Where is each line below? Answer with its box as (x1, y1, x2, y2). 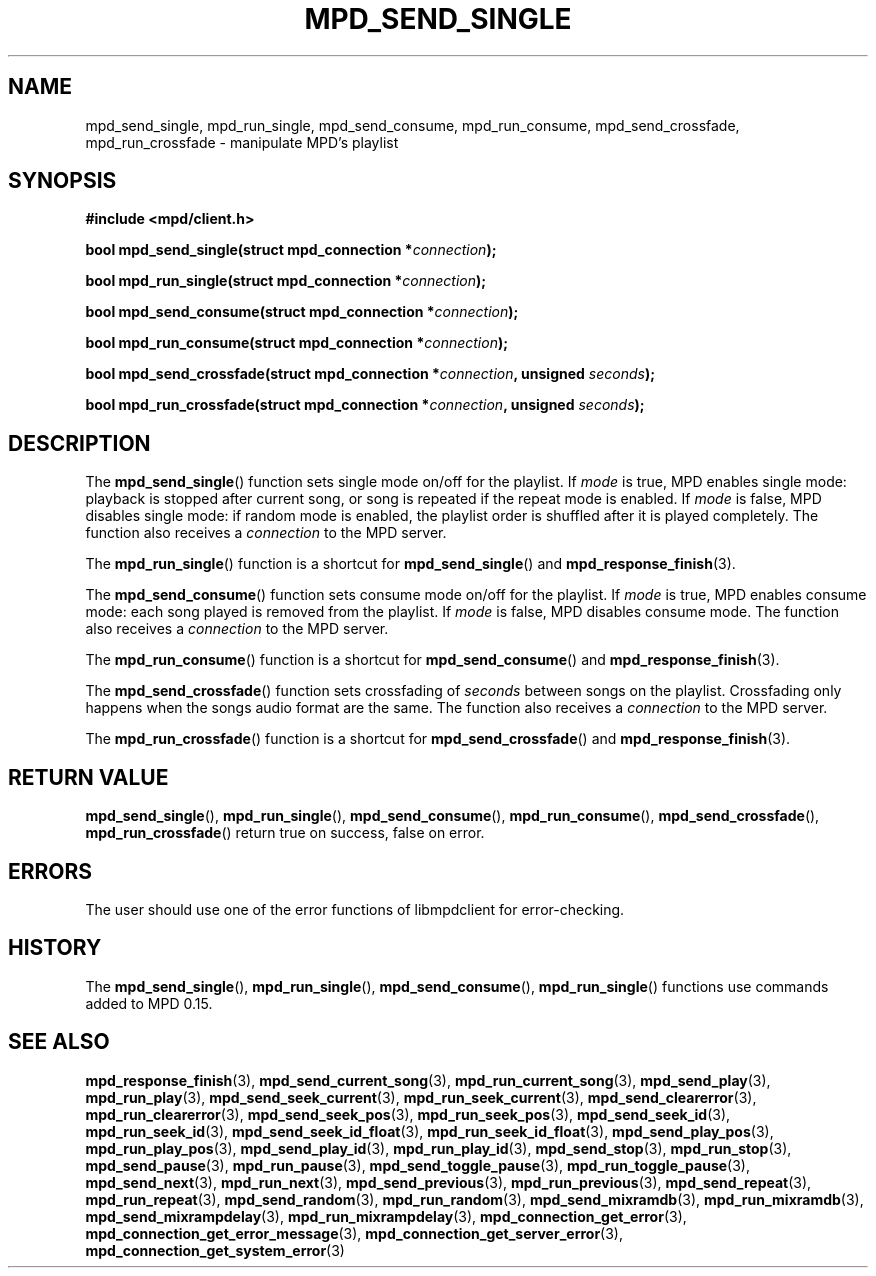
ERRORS (8, 858, 93, 884)
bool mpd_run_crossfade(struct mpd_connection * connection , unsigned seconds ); (85, 396, 645, 414)
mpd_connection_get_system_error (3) (85, 1241, 345, 1259)
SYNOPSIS (8, 168, 117, 194)
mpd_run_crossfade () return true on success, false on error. (85, 824, 485, 842)
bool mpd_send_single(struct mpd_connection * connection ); (85, 241, 497, 259)
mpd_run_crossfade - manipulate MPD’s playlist (85, 133, 399, 151)
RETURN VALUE (8, 764, 169, 790)
